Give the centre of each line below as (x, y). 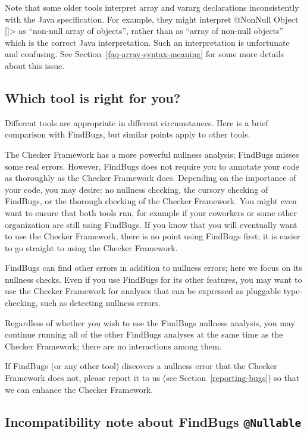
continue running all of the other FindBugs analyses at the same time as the (144, 334)
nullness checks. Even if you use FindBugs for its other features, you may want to (153, 279)
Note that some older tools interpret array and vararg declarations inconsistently (152, 7)
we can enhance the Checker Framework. (79, 389)
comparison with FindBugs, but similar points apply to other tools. (128, 134)
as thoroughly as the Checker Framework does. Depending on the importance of (151, 178)
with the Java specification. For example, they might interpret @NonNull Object (152, 19)
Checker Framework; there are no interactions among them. (113, 346)
